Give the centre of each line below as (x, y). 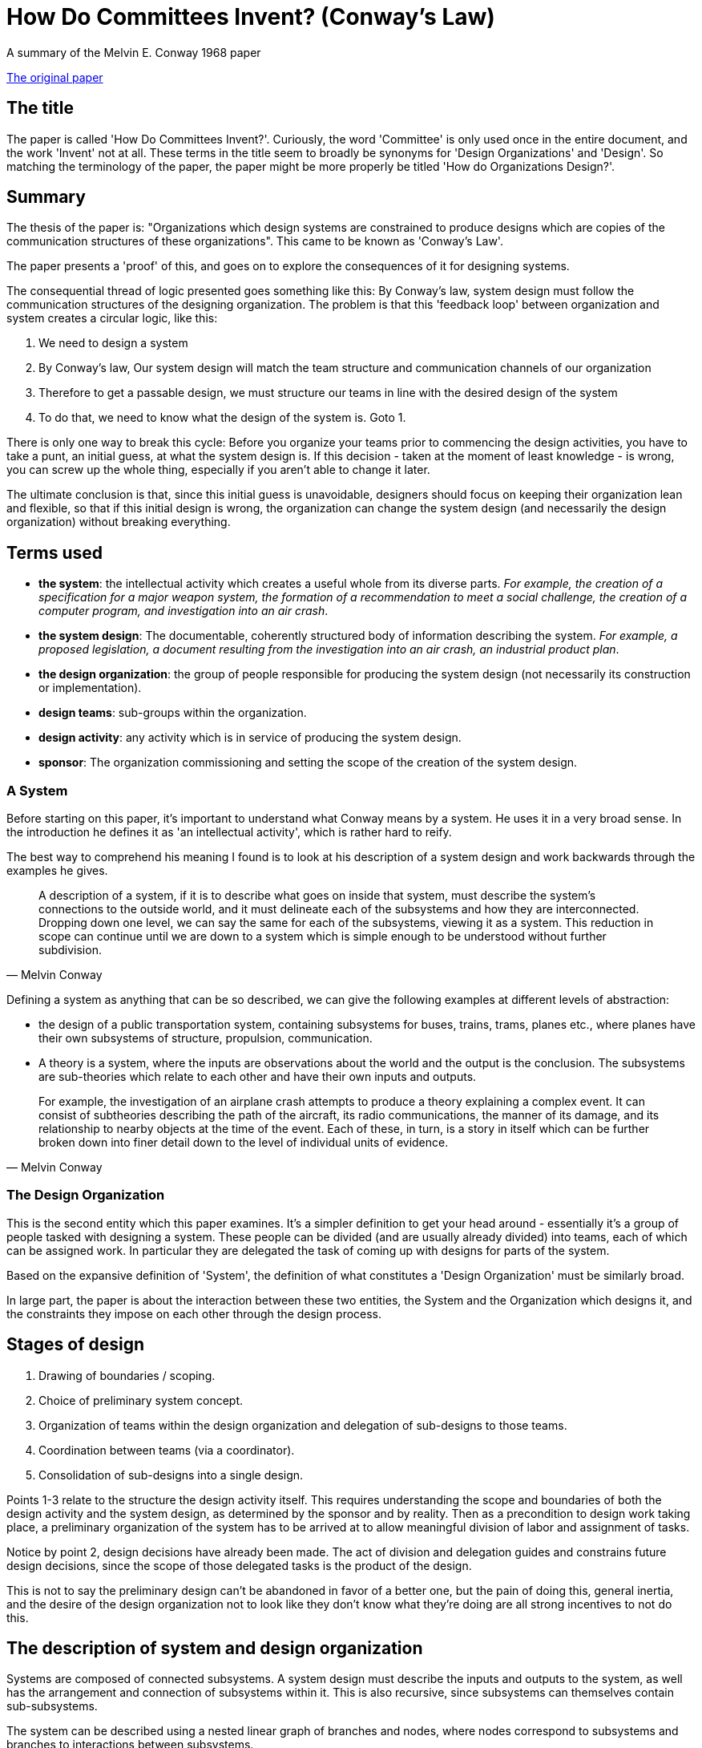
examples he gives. (57, 871)
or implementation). (90, 688)
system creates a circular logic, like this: (112, 318)
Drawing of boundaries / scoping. (127, 1375)
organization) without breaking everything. (119, 522)
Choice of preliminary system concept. (141, 1400)
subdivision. (70, 950)
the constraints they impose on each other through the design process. (194, 1313)
